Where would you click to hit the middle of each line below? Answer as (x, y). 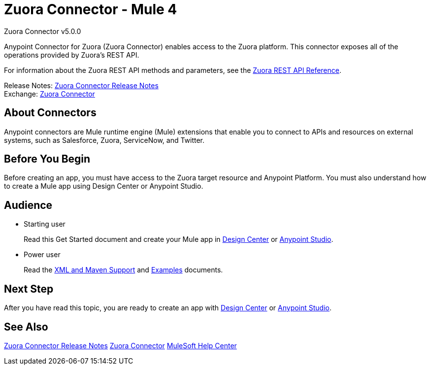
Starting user (45, 224)
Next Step (29, 289)
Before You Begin (47, 159)
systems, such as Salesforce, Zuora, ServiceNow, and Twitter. (104, 140)
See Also (26, 327)
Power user (42, 255)
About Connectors (50, 113)
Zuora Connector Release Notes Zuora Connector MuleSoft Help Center (120, 345)
